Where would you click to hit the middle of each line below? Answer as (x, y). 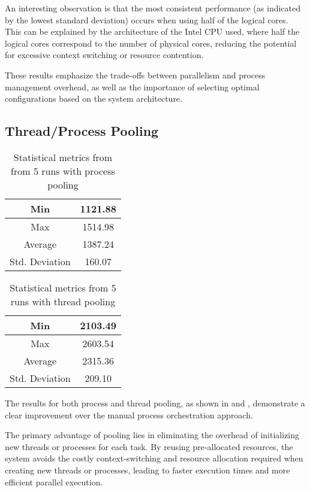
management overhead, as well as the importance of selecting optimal (132, 86)
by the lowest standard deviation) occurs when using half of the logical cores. (147, 19)
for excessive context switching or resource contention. (104, 55)
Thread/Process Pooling (82, 131)
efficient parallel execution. (54, 482)
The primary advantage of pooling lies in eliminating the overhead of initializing (152, 435)
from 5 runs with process (63, 171)
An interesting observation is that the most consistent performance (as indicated (153, 8)
